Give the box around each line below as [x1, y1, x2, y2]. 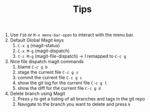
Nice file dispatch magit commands [10, 59, 84, 65]
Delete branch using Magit [10, 90, 66, 96]
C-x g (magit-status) [17, 43, 60, 49]
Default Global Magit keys [10, 37, 64, 43]
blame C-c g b [17, 64, 48, 70]
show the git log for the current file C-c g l [17, 80, 107, 86]
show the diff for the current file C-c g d [17, 85, 101, 91]
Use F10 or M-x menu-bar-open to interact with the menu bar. [10, 32, 134, 38]
